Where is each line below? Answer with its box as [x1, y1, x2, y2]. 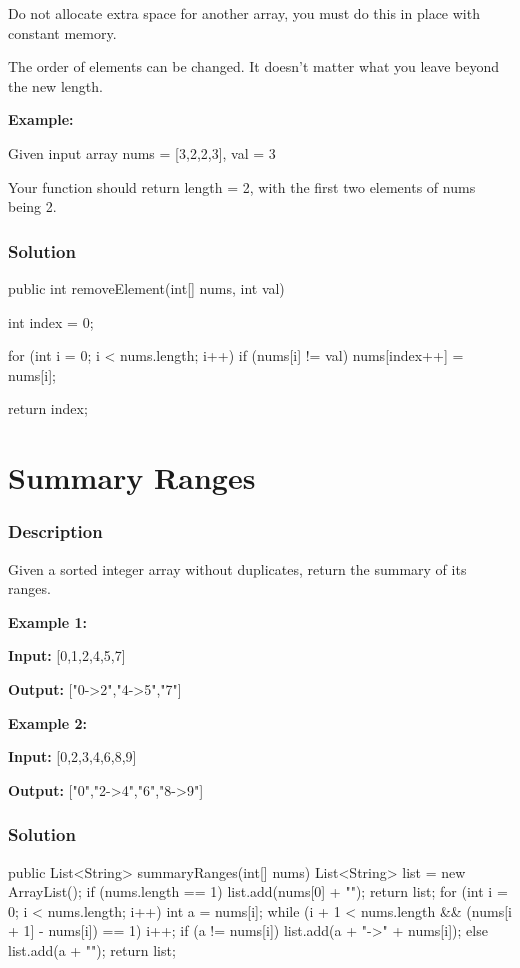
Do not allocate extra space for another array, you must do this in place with [8, 3, 480, 23]
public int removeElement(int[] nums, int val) [8, 277, 285, 298]
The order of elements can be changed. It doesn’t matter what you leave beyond [8, 56, 500, 77]
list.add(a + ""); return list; [8, 939, 176, 960]
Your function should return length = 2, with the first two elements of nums [8, 176, 476, 197]
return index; [8, 398, 88, 419]
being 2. [8, 196, 57, 217]
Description [8, 519, 103, 544]
